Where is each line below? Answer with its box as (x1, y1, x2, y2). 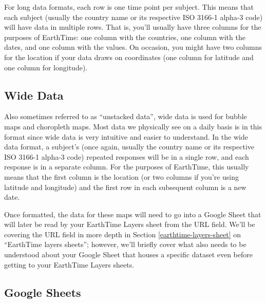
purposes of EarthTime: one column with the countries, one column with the (4, 31, 245, 42)
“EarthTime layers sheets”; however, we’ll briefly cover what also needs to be (4, 239, 246, 250)
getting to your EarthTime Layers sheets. (4, 259, 135, 270)
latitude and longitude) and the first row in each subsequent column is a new (4, 181, 246, 192)
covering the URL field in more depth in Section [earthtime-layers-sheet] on (4, 229, 241, 239)
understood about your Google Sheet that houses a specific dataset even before (4, 249, 253, 260)
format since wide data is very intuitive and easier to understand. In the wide (4, 131, 248, 142)
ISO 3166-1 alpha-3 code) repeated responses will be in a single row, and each (4, 151, 249, 162)
